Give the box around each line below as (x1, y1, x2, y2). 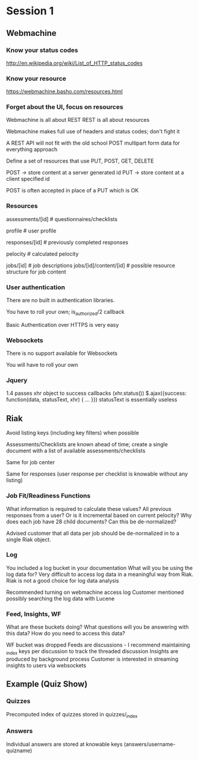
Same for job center (6, 459, 55, 466)
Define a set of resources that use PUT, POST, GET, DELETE (6, 157, 154, 165)
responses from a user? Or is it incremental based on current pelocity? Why (6, 511, 192, 519)
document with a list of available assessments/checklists (6, 447, 146, 455)
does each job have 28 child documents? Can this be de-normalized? (6, 518, 177, 525)
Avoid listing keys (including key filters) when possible (6, 429, 139, 437)
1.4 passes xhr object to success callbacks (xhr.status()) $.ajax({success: (6, 390, 186, 397)
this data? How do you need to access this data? (6, 630, 125, 637)
